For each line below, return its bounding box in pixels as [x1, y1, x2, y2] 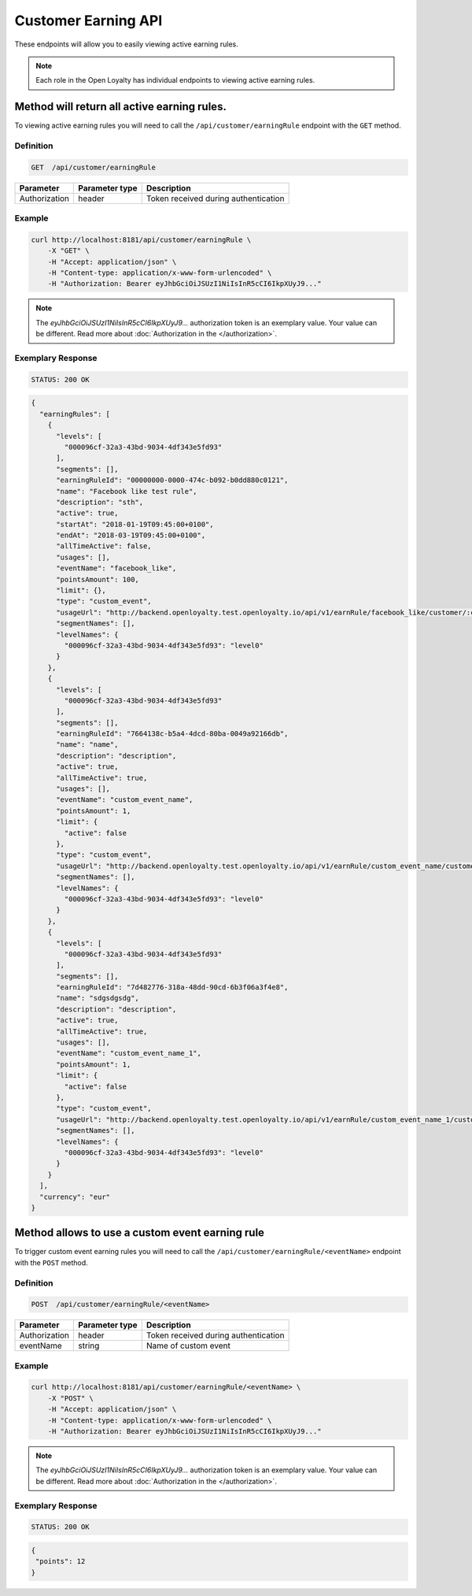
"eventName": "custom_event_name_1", [56, 1049, 202, 1058]
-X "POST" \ [47, 1394, 94, 1402]
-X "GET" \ [47, 247, 90, 255]
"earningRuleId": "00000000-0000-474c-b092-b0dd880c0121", [56, 476, 289, 484]
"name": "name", [56, 740, 119, 749]
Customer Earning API [14, 12, 163, 29]
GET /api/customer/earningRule [31, 162, 157, 172]
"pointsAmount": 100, [56, 575, 139, 584]
